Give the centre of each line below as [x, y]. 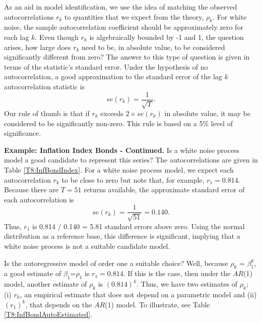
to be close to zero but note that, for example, [133, 179]
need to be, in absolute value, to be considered [153, 47]
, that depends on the [59, 304]
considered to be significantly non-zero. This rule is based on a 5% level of [118, 123]
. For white [230, 16]
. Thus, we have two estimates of [187, 284]
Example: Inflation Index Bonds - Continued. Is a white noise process [122, 150]
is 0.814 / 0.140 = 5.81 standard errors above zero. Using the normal [139, 226]
